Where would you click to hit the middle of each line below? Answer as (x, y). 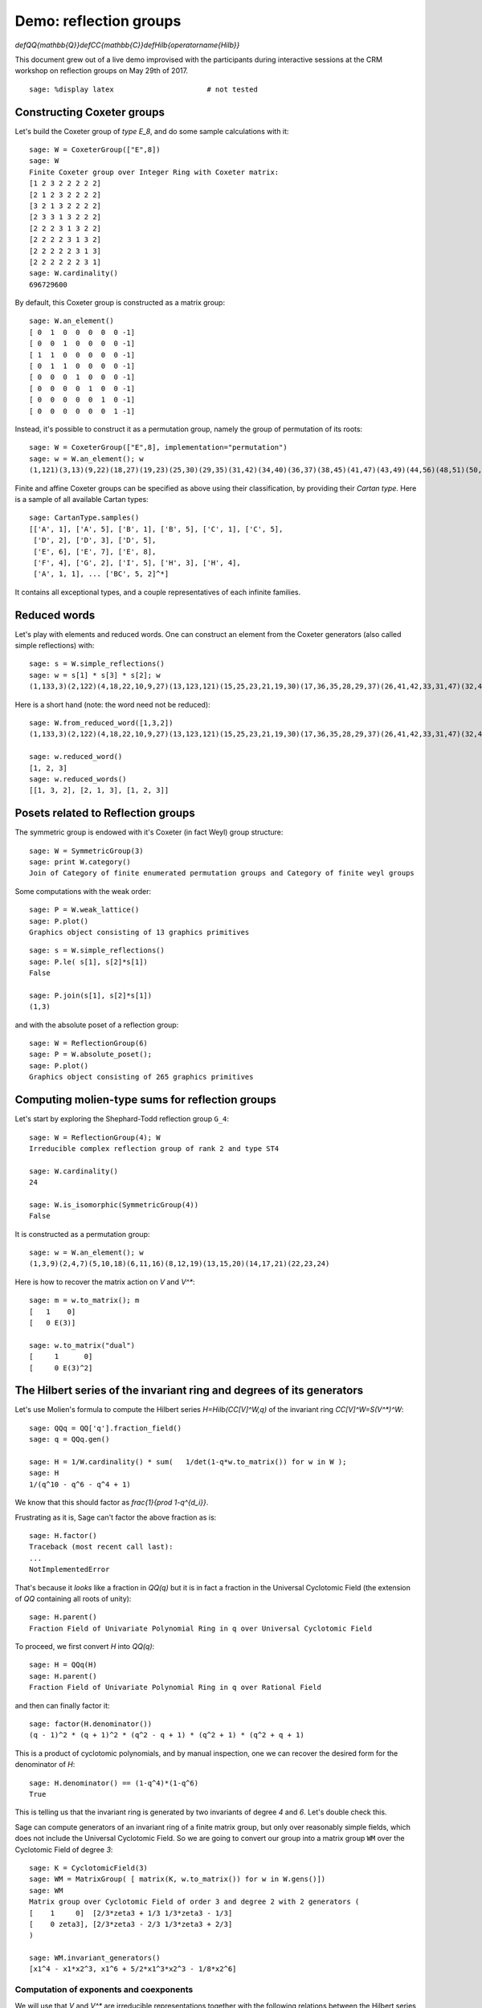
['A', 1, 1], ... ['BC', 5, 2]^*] (101, 574)
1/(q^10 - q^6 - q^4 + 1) (80, 1484)
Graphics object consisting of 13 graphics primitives (139, 932)
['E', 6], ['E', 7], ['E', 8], (95, 551)
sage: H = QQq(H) (63, 1665)
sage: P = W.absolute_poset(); (91, 1055)
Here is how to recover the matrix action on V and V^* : (105, 1282)
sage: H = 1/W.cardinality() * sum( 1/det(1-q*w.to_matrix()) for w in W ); (188, 1462)
